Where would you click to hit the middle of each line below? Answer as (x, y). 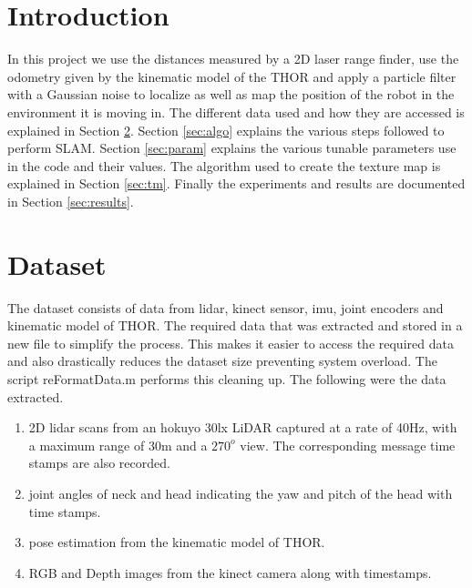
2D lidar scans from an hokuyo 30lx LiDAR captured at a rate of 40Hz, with (243, 427)
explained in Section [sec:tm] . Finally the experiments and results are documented (236, 183)
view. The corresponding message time (348, 445)
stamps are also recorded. (99, 463)
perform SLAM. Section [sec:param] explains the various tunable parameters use (232, 148)
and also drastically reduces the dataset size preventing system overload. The (222, 361)
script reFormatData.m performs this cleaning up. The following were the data (227, 378)
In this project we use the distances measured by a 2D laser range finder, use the (233, 59)
